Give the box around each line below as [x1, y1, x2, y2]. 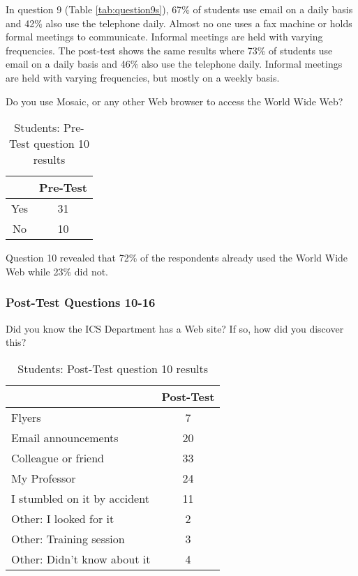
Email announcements [11, 429, 119, 446]
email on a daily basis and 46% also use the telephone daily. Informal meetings [6, 56, 343, 71]
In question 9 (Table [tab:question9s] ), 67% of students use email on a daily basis [6, 2, 353, 16]
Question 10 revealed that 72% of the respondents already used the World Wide [6, 250, 348, 265]
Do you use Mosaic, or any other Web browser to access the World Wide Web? [6, 93, 343, 108]
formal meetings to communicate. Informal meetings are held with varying [6, 29, 323, 44]
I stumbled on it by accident [11, 490, 149, 506]
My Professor [11, 469, 76, 486]
